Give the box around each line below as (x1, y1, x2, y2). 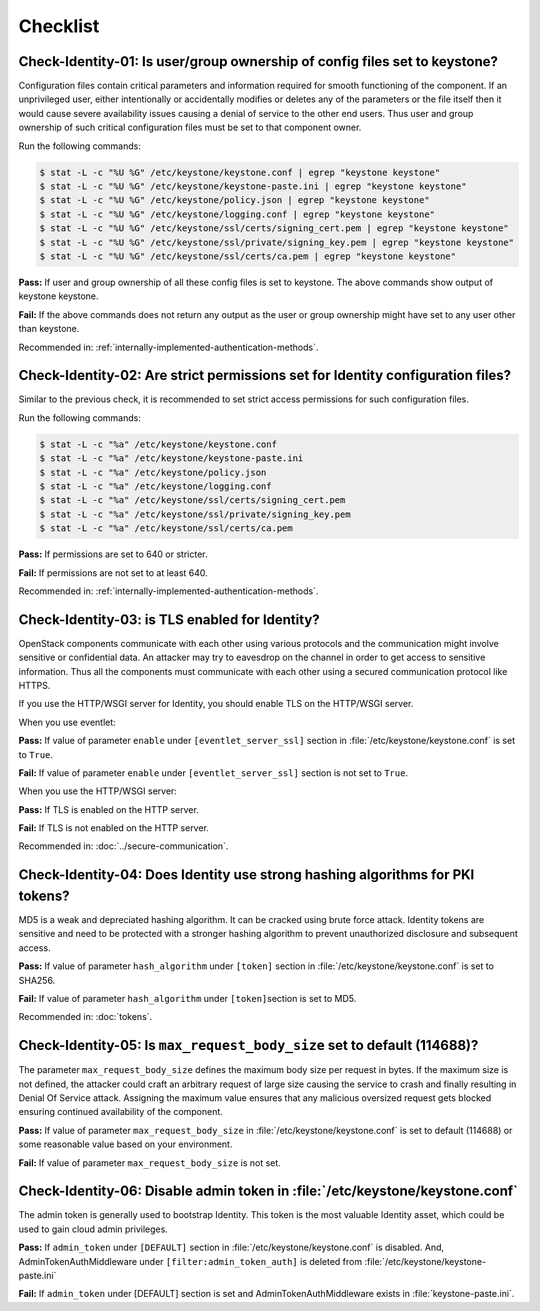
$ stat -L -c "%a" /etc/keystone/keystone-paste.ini (39, 453, 304, 464)
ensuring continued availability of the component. (18, 1106, 224, 1118)
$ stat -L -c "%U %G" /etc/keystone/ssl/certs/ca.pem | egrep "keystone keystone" (39, 250, 457, 262)
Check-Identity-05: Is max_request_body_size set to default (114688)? (18, 1037, 479, 1054)
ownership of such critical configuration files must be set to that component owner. (18, 121, 362, 134)
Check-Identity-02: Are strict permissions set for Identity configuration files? (18, 367, 512, 384)
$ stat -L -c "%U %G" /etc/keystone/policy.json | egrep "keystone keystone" (39, 195, 430, 206)
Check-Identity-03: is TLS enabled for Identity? (18, 611, 320, 628)
